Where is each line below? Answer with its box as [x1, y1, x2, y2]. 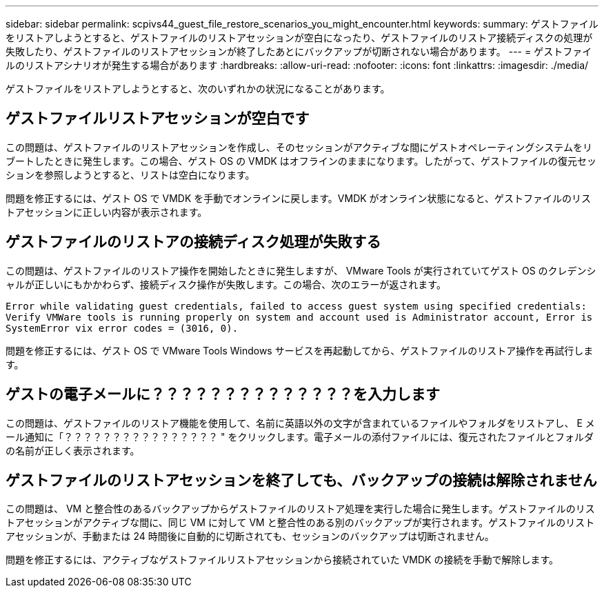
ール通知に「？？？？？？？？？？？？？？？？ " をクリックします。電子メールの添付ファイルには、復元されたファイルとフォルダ [6, 430, 594, 443]
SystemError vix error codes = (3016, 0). [6, 322, 239, 334]
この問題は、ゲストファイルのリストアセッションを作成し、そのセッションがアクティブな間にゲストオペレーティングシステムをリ [6, 141, 592, 153]
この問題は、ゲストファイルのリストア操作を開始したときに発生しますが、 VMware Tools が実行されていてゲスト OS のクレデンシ [6, 264, 596, 277]
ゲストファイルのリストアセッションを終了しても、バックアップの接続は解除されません [6, 471, 597, 489]
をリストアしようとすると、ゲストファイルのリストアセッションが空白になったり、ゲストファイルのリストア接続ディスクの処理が [6, 32, 593, 43]
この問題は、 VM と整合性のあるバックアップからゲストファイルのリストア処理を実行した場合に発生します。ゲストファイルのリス [6, 503, 595, 515]
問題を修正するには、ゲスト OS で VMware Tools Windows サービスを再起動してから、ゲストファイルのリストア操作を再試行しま [6, 344, 594, 356]
